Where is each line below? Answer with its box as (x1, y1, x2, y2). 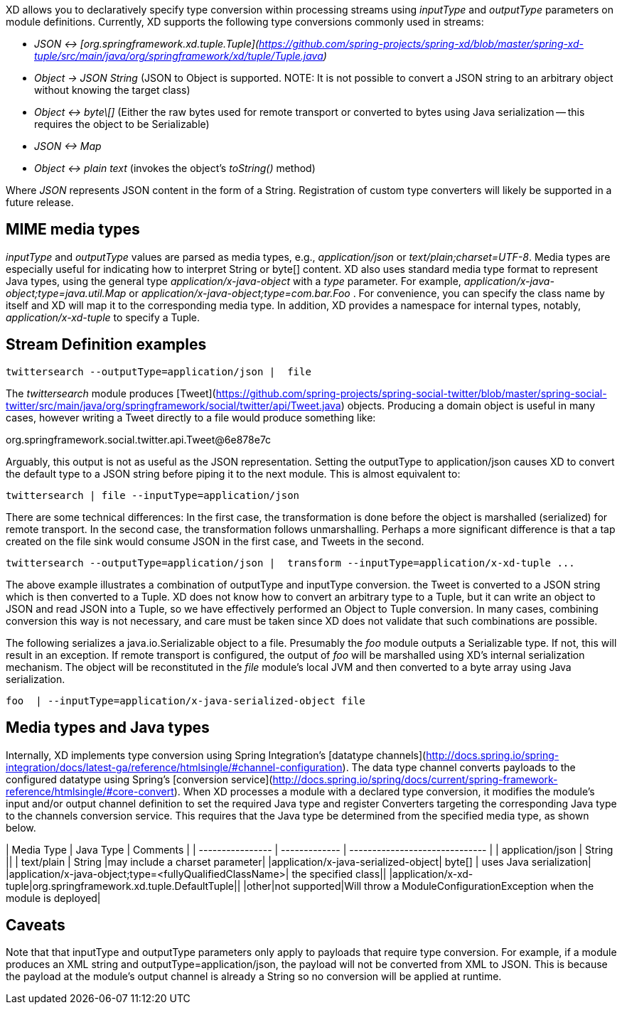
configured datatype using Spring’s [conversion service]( (6, 773, 273, 785)
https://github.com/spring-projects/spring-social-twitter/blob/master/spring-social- (215, 387, 607, 399)
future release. (6, 196, 74, 208)
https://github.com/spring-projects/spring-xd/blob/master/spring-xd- (259, 38, 584, 50)
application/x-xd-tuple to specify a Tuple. (6, 311, 200, 323)
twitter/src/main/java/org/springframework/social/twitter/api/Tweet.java (6, 399, 341, 412)
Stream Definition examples (6, 335, 207, 354)
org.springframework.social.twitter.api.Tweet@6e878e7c (6, 433, 272, 446)
